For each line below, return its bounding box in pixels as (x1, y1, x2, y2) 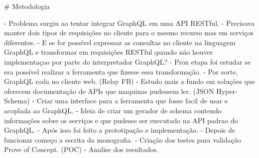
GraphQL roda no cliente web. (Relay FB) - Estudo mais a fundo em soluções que (4, 76, 255, 86)
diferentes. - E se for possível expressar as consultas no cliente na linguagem (4, 37, 236, 47)
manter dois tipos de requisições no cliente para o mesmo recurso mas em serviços (4, 27, 254, 38)
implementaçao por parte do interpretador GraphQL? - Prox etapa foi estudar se (4, 56, 251, 67)
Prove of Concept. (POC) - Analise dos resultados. (4, 144, 158, 155)
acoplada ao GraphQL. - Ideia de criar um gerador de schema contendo (4, 105, 222, 115)
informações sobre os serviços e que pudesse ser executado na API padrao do (4, 115, 238, 125)
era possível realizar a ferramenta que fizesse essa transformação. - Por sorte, (4, 66, 238, 77)
